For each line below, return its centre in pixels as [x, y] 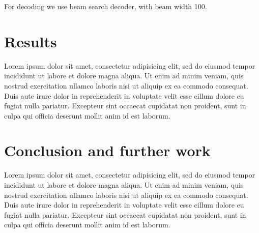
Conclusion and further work [107, 150]
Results [31, 41]
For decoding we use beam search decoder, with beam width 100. [106, 6]
